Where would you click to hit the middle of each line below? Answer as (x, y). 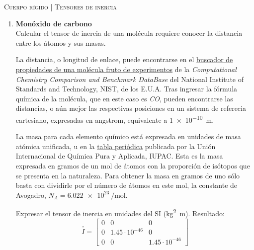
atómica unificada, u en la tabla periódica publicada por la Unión (116, 146)
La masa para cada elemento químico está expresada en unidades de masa (128, 136)
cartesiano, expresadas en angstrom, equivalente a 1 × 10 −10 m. (115, 119)
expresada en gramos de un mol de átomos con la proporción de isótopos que (133, 165)
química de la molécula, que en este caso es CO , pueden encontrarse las (124, 98)
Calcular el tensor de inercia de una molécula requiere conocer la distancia (129, 33)
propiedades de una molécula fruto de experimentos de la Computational (126, 69)
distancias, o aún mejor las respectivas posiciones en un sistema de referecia (131, 108)
